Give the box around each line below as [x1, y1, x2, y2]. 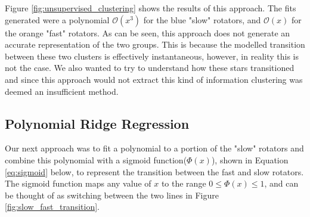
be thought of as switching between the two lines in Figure [5, 188, 219, 201]
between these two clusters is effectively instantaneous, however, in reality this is [5, 49, 299, 62]
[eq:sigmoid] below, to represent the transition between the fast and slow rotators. [5, 165, 304, 178]
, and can [264, 177, 299, 190]
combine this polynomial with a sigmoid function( [5, 153, 187, 166]
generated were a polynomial [5, 13, 110, 26]
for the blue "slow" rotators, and [143, 13, 261, 26]
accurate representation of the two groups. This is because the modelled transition [5, 38, 305, 51]
